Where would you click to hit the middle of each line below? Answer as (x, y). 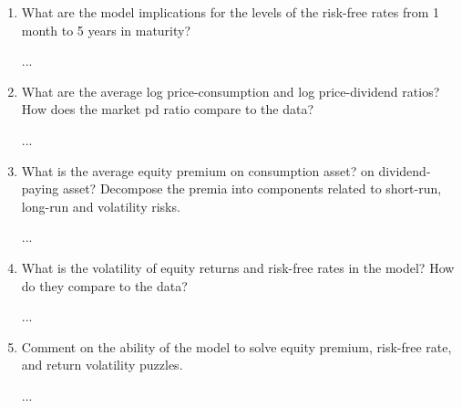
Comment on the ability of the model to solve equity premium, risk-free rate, (236, 346)
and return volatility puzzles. (102, 365)
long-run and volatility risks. (101, 206)
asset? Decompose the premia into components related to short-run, (252, 188)
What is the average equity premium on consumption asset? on (198, 170)
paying (40, 188)
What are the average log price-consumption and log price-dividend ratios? (231, 91)
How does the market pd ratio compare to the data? (168, 109)
